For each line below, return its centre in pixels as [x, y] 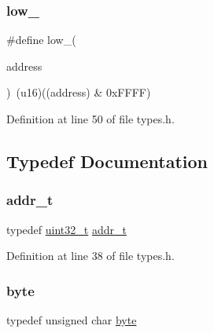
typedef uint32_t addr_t [66, 229]
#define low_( [41, 40]
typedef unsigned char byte [72, 320]
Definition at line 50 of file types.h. [90, 119]
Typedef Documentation [107, 161]
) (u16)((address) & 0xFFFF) [79, 92]
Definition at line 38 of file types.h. [90, 256]
